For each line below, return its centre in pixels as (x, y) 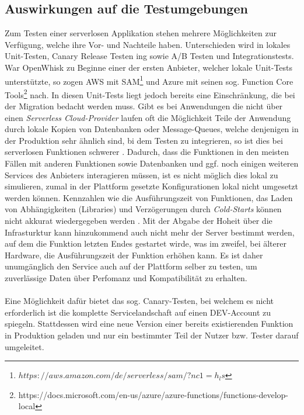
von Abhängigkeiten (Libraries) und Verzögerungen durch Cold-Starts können (143, 209)
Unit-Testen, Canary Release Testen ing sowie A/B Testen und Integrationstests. (149, 56)
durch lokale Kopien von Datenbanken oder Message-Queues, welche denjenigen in (152, 129)
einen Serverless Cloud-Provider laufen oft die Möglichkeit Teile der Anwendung (148, 117)
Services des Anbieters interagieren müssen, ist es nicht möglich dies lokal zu (141, 174)
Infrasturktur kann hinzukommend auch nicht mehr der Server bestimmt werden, (150, 232)
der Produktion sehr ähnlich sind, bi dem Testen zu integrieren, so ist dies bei (144, 140)
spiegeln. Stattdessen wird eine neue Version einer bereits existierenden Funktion (149, 324)
